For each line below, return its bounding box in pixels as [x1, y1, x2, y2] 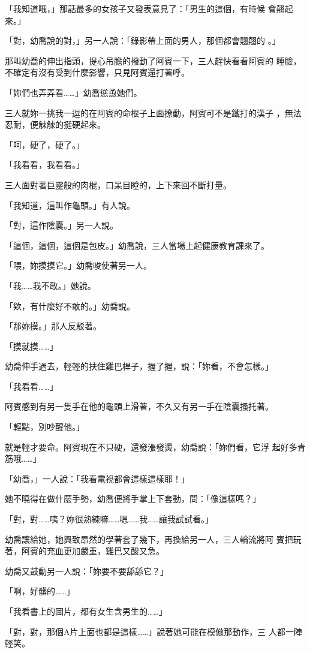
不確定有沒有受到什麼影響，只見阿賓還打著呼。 [5, 66, 189, 79]
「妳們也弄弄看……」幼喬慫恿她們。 [5, 86, 142, 98]
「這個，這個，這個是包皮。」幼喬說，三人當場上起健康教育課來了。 [5, 239, 269, 251]
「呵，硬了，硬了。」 [5, 138, 85, 151]
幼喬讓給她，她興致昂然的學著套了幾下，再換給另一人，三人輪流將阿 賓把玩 [5, 532, 302, 545]
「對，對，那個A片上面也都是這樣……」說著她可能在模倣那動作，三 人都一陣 [5, 625, 302, 637]
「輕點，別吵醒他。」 [5, 420, 85, 433]
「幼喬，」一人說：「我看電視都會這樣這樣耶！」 [5, 472, 189, 485]
